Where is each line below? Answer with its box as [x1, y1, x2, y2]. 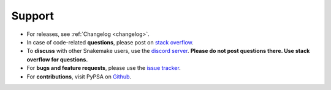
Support [11, 9, 55, 22]
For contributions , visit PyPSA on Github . [26, 73, 132, 80]
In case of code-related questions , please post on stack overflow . [26, 38, 194, 46]
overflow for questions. [26, 55, 88, 63]
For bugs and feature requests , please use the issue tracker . [26, 64, 181, 72]
